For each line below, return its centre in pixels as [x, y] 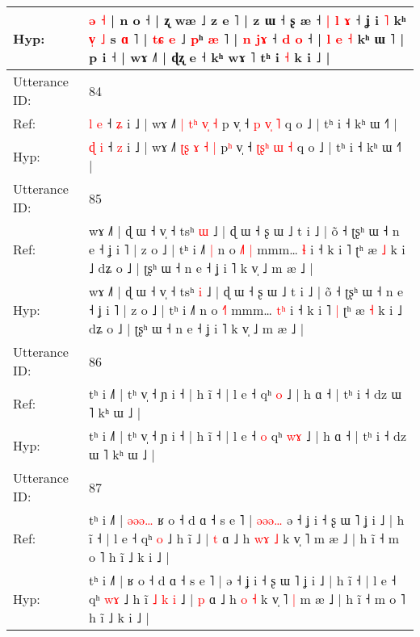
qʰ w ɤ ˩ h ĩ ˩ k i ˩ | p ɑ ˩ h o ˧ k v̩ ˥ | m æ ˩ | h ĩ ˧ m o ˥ [247, 599]
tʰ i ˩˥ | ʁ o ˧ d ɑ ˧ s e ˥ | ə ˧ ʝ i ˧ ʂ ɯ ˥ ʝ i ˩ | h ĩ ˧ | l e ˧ [243, 580]
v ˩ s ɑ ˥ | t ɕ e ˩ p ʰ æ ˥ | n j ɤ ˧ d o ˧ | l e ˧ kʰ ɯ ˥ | [247, 38]
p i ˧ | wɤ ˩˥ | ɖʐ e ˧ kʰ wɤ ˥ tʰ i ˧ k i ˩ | [210, 57]
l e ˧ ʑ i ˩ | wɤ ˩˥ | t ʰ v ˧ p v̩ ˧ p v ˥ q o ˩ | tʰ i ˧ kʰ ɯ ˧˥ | [243, 123]
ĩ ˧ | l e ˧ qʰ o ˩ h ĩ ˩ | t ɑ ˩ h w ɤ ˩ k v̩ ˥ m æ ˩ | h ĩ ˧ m [244, 538]
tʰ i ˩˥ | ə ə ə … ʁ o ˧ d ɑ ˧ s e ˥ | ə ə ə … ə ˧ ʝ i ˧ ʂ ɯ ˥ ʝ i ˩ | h [247, 520]
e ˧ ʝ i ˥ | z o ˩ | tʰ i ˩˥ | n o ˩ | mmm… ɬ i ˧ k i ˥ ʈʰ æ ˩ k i [247, 249]
